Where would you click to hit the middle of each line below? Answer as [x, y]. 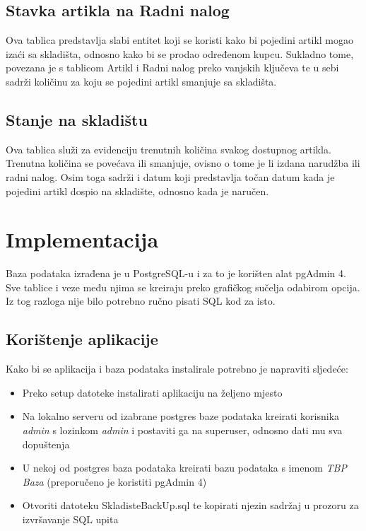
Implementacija [82, 239]
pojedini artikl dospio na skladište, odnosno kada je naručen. [137, 191]
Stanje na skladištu [77, 119]
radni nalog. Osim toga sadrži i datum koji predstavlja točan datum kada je [170, 176]
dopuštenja [46, 444]
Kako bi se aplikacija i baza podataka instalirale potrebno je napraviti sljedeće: [177, 369]
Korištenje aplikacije [82, 339]
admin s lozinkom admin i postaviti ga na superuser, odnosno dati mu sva [182, 430]
